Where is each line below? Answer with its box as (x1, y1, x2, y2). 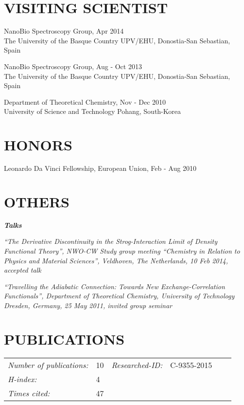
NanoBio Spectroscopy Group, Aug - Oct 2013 (4, 61, 142, 71)
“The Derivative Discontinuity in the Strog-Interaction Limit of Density (4, 236, 218, 246)
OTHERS (4, 191, 70, 211)
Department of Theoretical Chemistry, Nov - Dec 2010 (4, 96, 166, 107)
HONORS (4, 135, 72, 155)
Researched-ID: (111, 359, 163, 370)
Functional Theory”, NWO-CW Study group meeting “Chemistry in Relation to (4, 245, 240, 256)
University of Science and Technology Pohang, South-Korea (4, 106, 181, 116)
